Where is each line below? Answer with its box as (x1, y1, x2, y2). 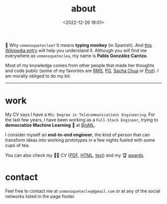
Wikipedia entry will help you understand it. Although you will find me (5, 47, 147, 53)
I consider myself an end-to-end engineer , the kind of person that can (5, 131, 150, 137)
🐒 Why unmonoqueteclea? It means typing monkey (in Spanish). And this (5, 42, 153, 48)
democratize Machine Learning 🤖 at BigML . (5, 122, 96, 128)
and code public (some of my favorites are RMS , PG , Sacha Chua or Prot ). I (5, 68, 159, 74)
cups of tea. (5, 142, 30, 148)
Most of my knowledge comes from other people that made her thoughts (5, 62, 155, 68)
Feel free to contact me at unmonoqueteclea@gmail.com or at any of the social (5, 188, 161, 194)
